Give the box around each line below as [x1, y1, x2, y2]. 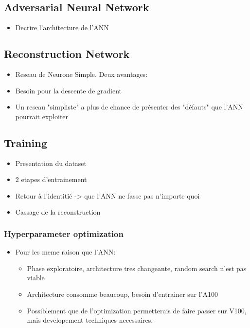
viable [27, 273, 45, 283]
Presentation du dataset [15, 158, 87, 168]
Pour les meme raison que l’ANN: [15, 247, 116, 257]
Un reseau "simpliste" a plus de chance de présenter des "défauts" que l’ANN [15, 102, 243, 112]
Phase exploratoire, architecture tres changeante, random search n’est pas [27, 263, 247, 273]
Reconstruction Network [4, 46, 130, 61]
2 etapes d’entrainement [15, 174, 87, 184]
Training [4, 135, 47, 150]
